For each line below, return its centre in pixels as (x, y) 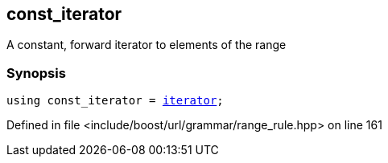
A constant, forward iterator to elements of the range (147, 45)
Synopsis (36, 73)
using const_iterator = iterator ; (115, 101)
